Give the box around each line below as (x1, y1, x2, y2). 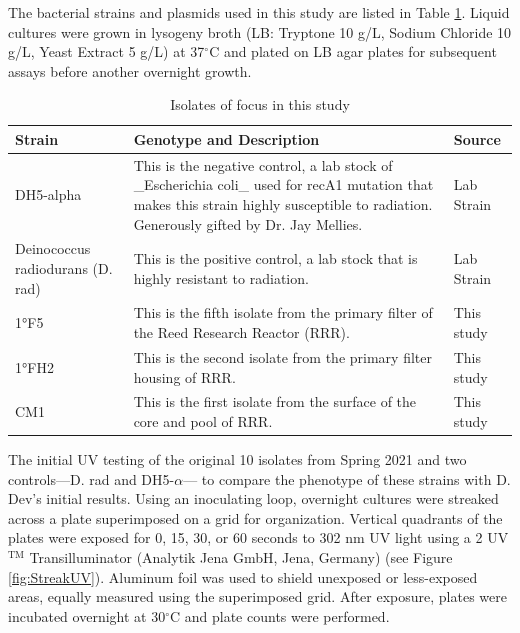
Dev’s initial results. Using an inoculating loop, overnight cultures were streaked (8, 488, 499, 509)
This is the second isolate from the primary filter (133, 346, 432, 367)
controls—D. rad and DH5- (8, 468, 175, 489)
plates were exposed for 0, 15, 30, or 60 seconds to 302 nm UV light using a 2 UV (8, 527, 509, 548)
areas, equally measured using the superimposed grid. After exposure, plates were (8, 586, 507, 607)
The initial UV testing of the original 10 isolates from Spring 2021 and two (8, 449, 467, 470)
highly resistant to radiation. (133, 267, 309, 288)
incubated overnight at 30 (8, 605, 166, 626)
